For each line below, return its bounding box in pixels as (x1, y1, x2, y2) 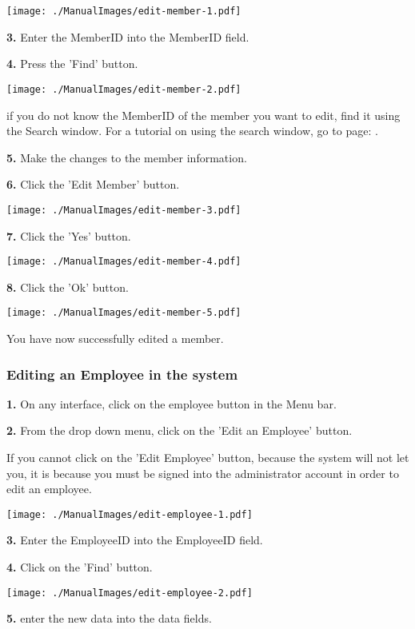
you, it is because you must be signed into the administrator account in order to (6, 464, 399, 481)
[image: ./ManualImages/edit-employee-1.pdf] (6, 508, 253, 520)
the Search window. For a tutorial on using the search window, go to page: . (6, 122, 378, 139)
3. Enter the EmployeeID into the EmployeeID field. (6, 531, 263, 548)
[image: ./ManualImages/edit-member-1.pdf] (6, 6, 241, 17)
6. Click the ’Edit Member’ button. (6, 176, 180, 193)
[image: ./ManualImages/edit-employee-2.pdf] (6, 587, 253, 599)
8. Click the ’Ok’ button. (6, 278, 129, 295)
